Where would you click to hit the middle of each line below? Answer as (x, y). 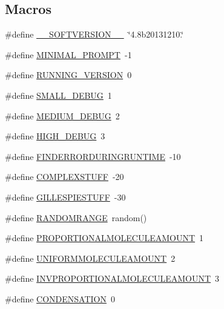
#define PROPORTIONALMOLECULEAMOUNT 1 (104, 238)
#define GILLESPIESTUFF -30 (65, 197)
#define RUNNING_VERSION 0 (68, 75)
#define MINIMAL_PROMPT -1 (68, 54)
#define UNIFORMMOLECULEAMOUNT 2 (90, 258)
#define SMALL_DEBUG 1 (58, 95)
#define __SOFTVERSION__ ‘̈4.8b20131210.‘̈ (94, 34)
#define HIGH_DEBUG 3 (55, 136)
